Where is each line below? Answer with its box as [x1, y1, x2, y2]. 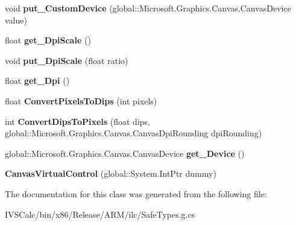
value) [5, 13, 27, 26]
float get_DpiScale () [5, 34, 91, 46]
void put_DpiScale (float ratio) [5, 54, 128, 66]
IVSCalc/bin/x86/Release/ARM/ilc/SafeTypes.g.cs [5, 208, 195, 220]
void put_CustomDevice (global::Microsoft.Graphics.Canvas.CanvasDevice [5, 2, 291, 14]
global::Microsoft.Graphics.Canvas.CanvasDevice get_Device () [5, 147, 245, 159]
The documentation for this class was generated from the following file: [5, 187, 267, 200]
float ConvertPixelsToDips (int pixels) [5, 94, 157, 107]
